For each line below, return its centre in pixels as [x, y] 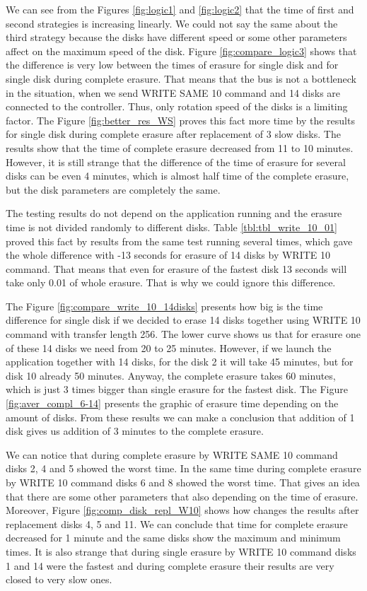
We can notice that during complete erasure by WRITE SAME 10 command [172, 454]
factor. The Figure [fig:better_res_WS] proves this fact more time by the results [180, 120]
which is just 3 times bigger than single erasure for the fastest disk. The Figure [177, 389]
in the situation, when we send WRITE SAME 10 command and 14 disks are [173, 92]
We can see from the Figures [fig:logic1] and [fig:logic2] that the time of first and [180, 9]
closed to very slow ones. [59, 579]
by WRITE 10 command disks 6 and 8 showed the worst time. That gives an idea [183, 482]
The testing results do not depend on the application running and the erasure [174, 213]
